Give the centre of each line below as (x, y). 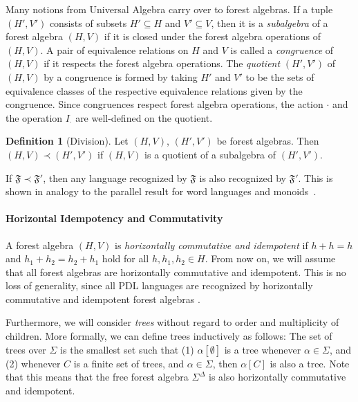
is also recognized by (243, 177)
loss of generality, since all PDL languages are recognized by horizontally (159, 285)
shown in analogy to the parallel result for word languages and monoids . (161, 191)
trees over (26, 349)
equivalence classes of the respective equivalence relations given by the (154, 90)
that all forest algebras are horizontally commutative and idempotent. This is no (176, 272)
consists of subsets (88, 22)
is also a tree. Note (310, 363)
